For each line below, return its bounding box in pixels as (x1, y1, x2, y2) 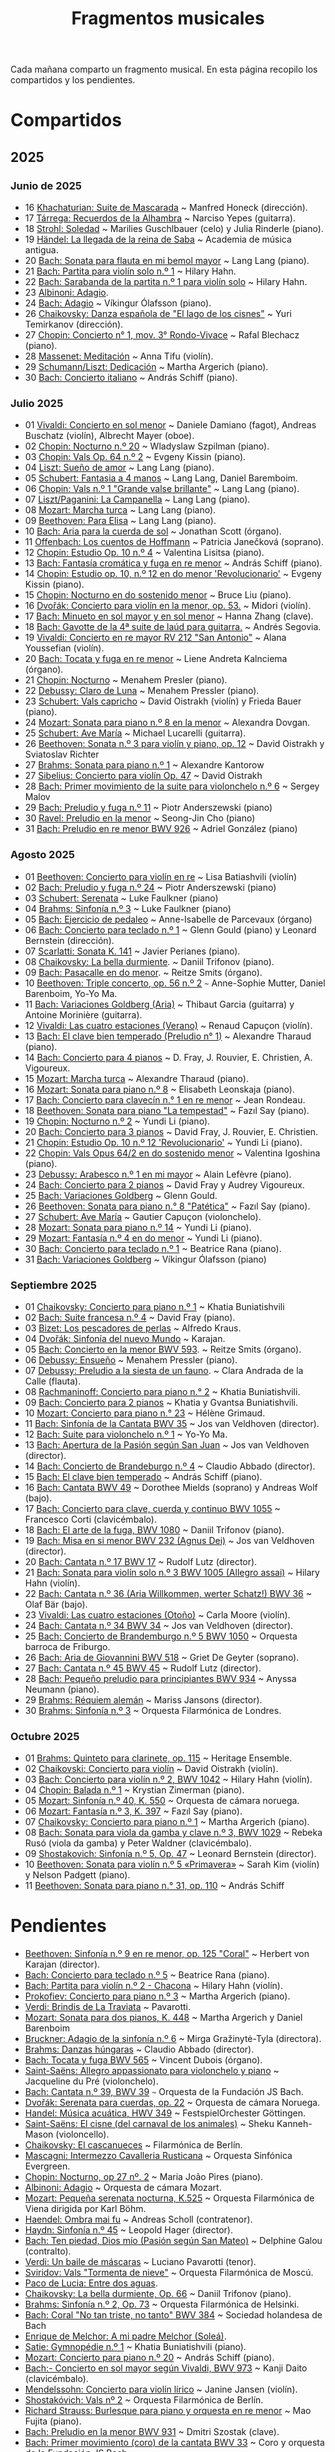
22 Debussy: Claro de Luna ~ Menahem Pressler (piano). (24, 685, 260, 697)
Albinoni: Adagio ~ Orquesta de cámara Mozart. (24, 2182, 222, 2194)
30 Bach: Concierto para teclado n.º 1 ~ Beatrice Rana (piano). (24, 1242, 282, 1254)
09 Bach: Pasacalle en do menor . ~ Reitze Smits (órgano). (24, 966, 263, 978)
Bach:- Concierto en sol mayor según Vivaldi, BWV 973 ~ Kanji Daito (24, 2362, 308, 2374)
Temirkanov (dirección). (24, 318, 124, 331)
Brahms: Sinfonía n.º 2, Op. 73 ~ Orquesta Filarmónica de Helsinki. (24, 2298, 300, 2311)
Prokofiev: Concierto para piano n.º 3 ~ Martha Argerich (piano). (24, 1990, 291, 2002)
